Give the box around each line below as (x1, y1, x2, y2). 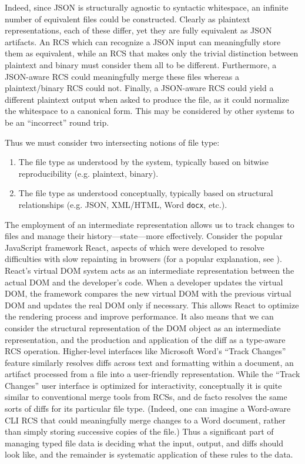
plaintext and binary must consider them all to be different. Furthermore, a (5, 58, 277, 70)
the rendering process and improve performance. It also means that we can (5, 310, 274, 322)
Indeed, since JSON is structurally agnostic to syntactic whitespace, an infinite (5, 1, 289, 13)
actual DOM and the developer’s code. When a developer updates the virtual (5, 275, 283, 288)
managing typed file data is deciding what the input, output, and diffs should (5, 436, 283, 449)
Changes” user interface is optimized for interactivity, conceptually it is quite (5, 379, 282, 391)
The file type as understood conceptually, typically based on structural (18, 187, 273, 199)
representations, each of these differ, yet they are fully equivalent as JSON (5, 24, 272, 36)
